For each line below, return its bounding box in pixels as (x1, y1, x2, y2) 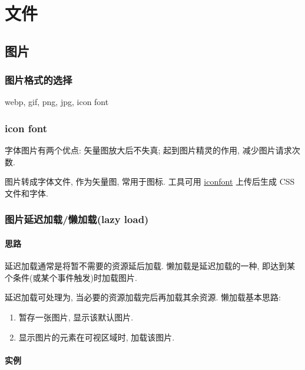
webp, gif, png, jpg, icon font (5, 96, 109, 108)
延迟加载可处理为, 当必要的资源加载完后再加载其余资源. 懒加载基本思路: (5, 291, 281, 303)
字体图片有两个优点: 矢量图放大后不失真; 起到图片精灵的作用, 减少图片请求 (5, 144, 292, 156)
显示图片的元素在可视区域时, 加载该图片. (18, 330, 175, 343)
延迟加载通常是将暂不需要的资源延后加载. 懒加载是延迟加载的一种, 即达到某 (5, 260, 296, 272)
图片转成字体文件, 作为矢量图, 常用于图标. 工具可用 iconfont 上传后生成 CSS (5, 175, 295, 188)
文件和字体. (5, 186, 48, 199)
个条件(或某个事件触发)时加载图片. (5, 271, 137, 283)
